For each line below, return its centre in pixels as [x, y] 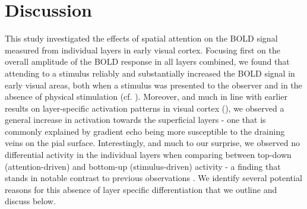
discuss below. [30, 201]
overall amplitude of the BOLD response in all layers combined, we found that [147, 61]
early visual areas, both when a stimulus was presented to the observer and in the [153, 85]
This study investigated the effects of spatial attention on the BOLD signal [141, 38]
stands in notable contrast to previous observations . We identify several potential [153, 178]
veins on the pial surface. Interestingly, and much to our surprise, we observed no [152, 143]
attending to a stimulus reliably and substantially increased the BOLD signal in [150, 73]
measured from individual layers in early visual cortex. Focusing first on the [143, 50]
